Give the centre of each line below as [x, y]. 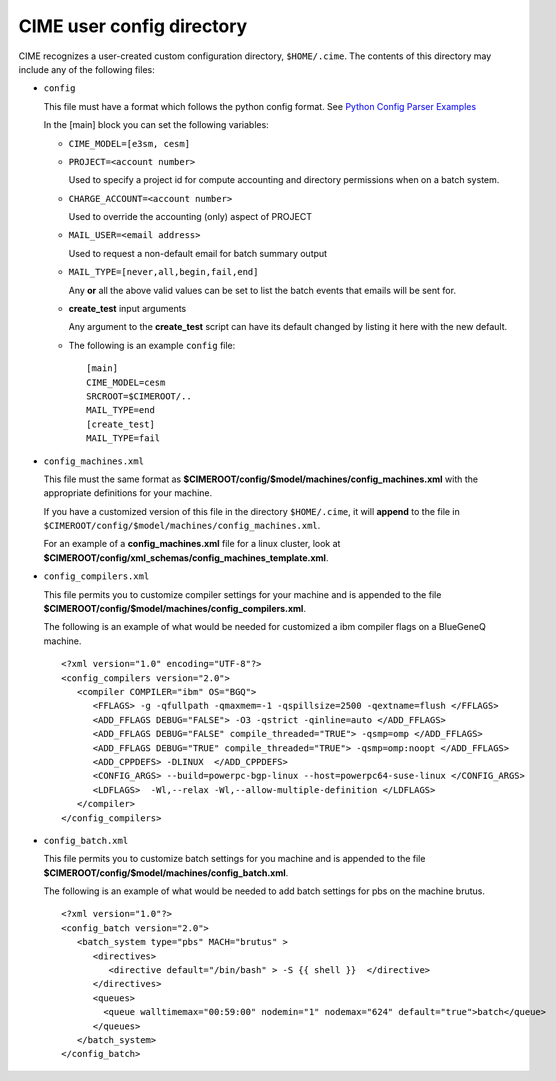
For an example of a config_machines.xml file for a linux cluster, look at [192, 544]
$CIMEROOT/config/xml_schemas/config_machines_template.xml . [186, 557]
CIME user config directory [133, 26]
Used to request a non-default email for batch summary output [198, 253]
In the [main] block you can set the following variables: [156, 125]
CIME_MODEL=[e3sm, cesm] [129, 143]
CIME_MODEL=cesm [126, 382]
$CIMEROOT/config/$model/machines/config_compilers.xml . [175, 609]
